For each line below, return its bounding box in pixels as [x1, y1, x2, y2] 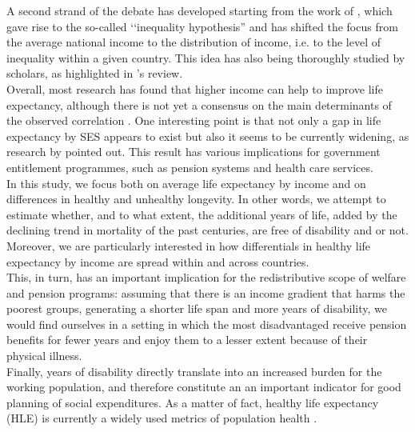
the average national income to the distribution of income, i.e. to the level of [6, 34, 381, 50]
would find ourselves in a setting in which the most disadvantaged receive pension [6, 315, 407, 332]
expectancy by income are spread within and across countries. [6, 253, 309, 270]
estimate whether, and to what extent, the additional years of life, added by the [6, 206, 397, 222]
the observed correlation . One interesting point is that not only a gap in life [6, 112, 381, 129]
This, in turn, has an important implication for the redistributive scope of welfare [6, 269, 406, 286]
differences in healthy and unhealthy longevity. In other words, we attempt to [6, 190, 386, 207]
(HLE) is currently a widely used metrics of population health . [6, 410, 317, 426]
